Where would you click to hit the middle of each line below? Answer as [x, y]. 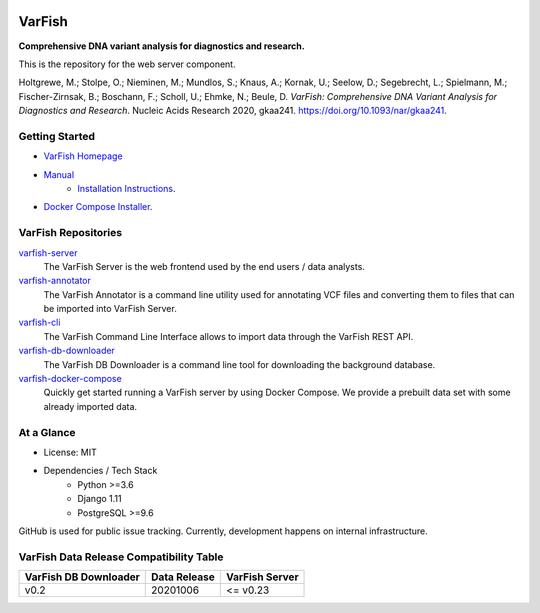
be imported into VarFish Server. [110, 309]
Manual [59, 174]
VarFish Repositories [70, 233]
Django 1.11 [99, 499]
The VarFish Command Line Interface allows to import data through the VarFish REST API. [228, 336]
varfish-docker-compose [70, 379]
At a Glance [47, 432]
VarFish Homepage [83, 156]
